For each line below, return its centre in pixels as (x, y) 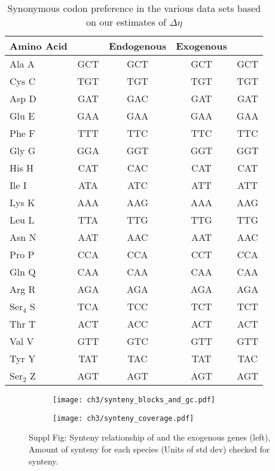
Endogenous (137, 46)
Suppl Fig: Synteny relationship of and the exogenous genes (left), (150, 437)
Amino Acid (39, 46)
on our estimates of (126, 22)
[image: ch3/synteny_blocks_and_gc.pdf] (134, 400)
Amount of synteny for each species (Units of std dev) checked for (149, 449)
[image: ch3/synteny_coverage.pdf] (123, 418)
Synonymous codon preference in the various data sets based (134, 8)
